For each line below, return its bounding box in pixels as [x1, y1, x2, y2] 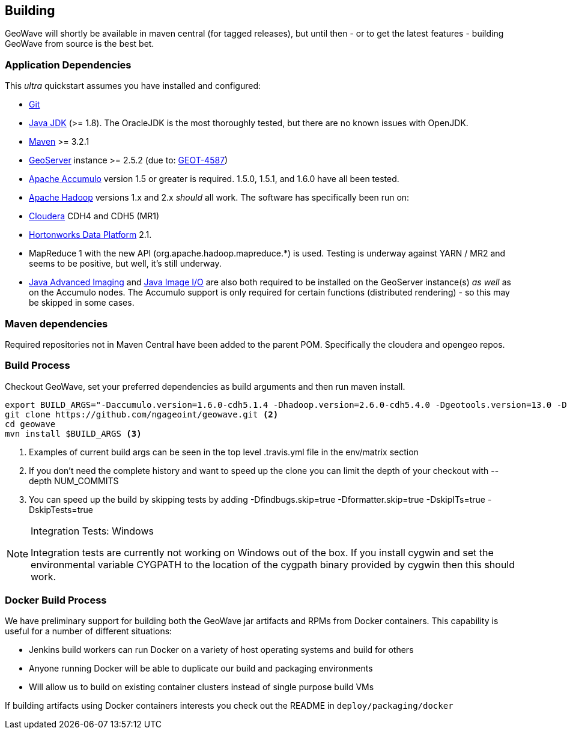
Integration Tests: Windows [31, 524, 154, 537]
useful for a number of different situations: [5, 626, 172, 637]
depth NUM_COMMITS [29, 475, 119, 486]
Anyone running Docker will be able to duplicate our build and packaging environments [29, 663, 373, 674]
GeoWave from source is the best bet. [5, 38, 154, 49]
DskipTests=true [29, 504, 93, 515]
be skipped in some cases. [29, 297, 135, 308]
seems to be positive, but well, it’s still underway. [29, 258, 222, 269]
